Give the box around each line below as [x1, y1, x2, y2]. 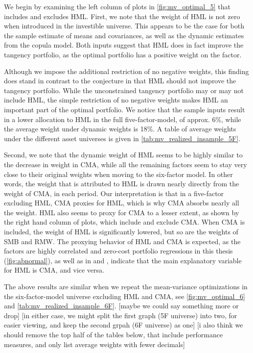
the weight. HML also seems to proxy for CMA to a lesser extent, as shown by [4, 207, 239, 217]
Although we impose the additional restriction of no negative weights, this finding [4, 66, 249, 76]
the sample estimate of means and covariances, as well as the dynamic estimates [4, 30, 244, 40]
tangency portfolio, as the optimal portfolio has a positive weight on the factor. [4, 49, 242, 59]
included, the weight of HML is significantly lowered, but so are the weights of [4, 227, 238, 237]
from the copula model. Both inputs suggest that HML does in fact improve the [4, 40, 244, 50]
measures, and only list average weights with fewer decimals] [4, 339, 185, 349]
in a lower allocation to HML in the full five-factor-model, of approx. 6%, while [4, 114, 241, 124]
